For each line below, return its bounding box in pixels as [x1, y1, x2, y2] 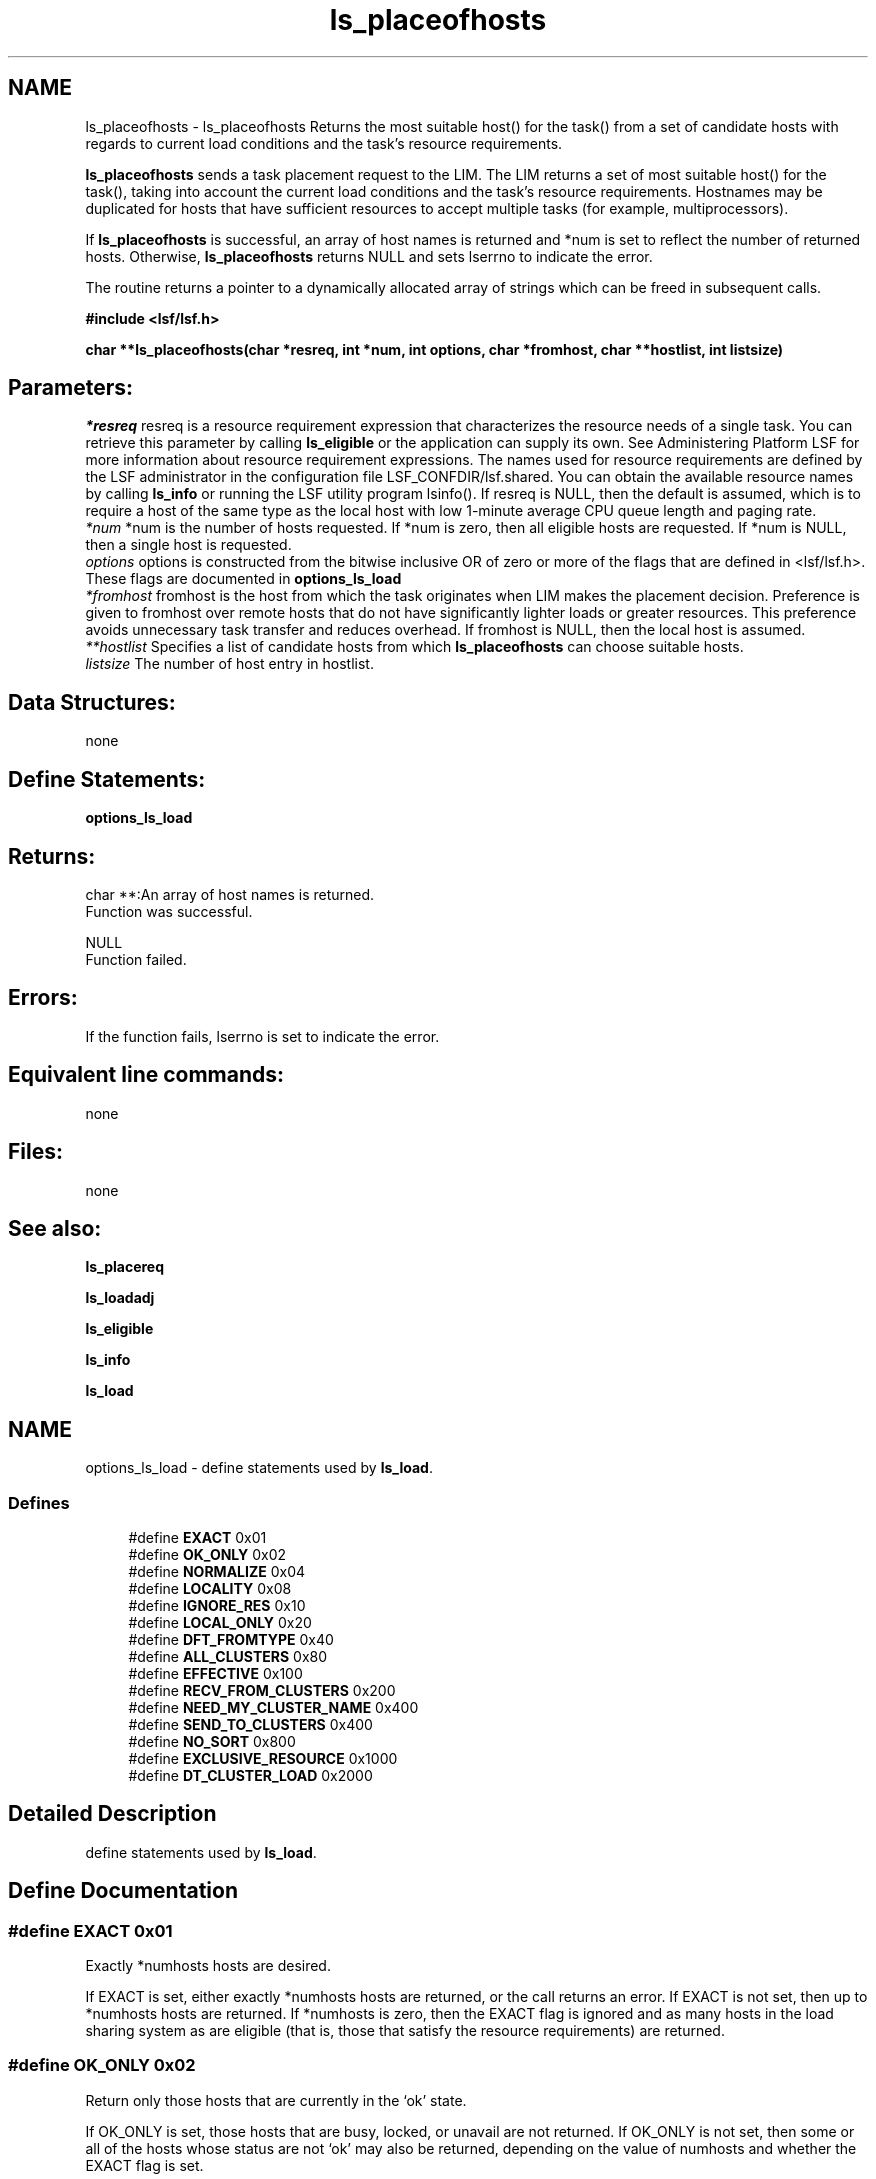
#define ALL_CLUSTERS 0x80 [128, 1647, 328, 1665]
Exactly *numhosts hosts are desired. [85, 1957, 331, 1974]
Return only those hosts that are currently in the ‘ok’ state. [85, 2091, 467, 2109]
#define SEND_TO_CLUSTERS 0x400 [128, 1715, 373, 1733]
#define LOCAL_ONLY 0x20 [128, 1613, 312, 1631]
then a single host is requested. [85, 536, 292, 554]
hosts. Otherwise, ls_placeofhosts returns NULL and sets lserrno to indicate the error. [85, 247, 653, 265]
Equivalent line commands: [8, 1062, 285, 1088]
